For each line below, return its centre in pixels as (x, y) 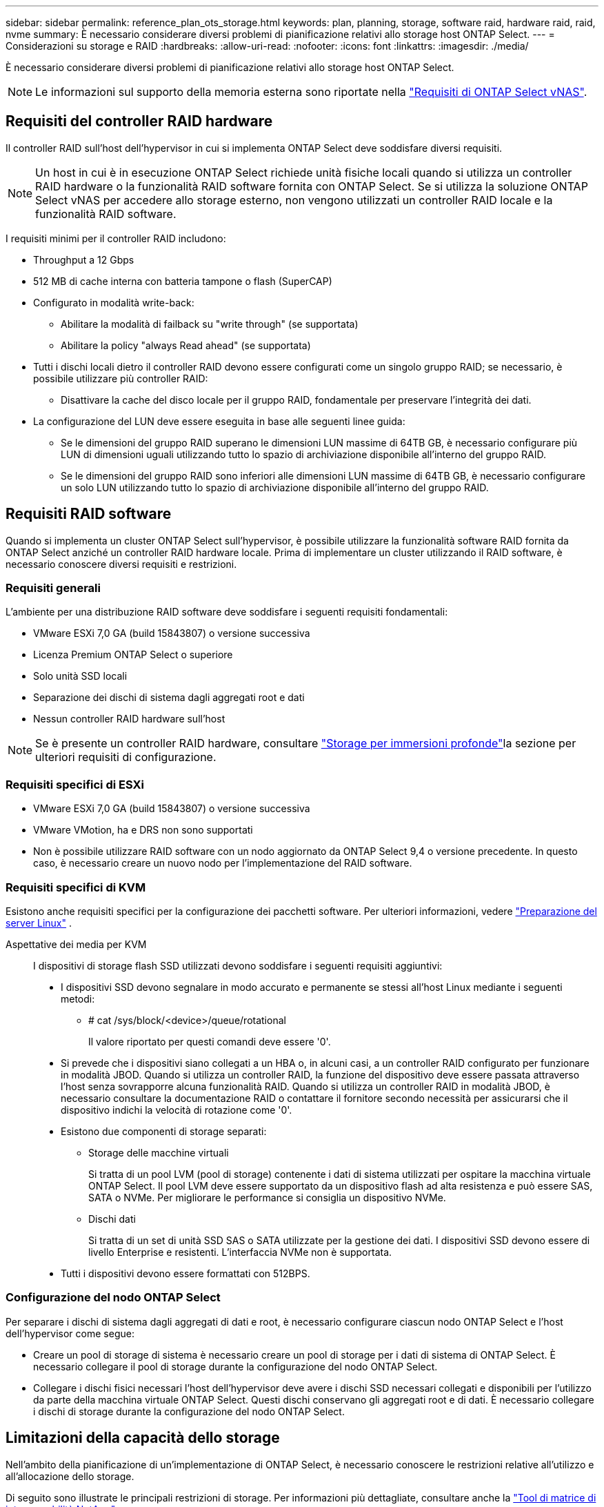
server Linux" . (39, 923)
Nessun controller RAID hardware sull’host (129, 719)
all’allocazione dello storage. (70, 1476)
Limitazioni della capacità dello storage (143, 1438)
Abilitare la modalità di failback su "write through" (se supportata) (210, 324)
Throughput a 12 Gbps (84, 259)
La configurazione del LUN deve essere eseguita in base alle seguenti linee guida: (219, 421)
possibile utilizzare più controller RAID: (121, 378)
